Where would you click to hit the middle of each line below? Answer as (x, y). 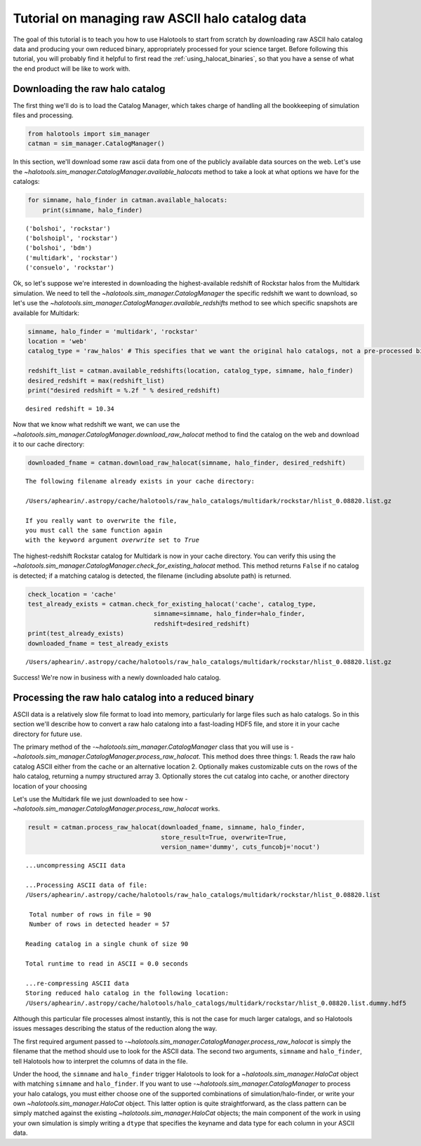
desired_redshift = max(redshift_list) (96, 380)
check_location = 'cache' (72, 594)
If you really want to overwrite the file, (101, 520)
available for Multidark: (46, 313)
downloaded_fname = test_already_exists (98, 643)
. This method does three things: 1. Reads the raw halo (277, 757)
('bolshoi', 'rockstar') (68, 228)
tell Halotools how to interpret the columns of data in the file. (100, 1061)
